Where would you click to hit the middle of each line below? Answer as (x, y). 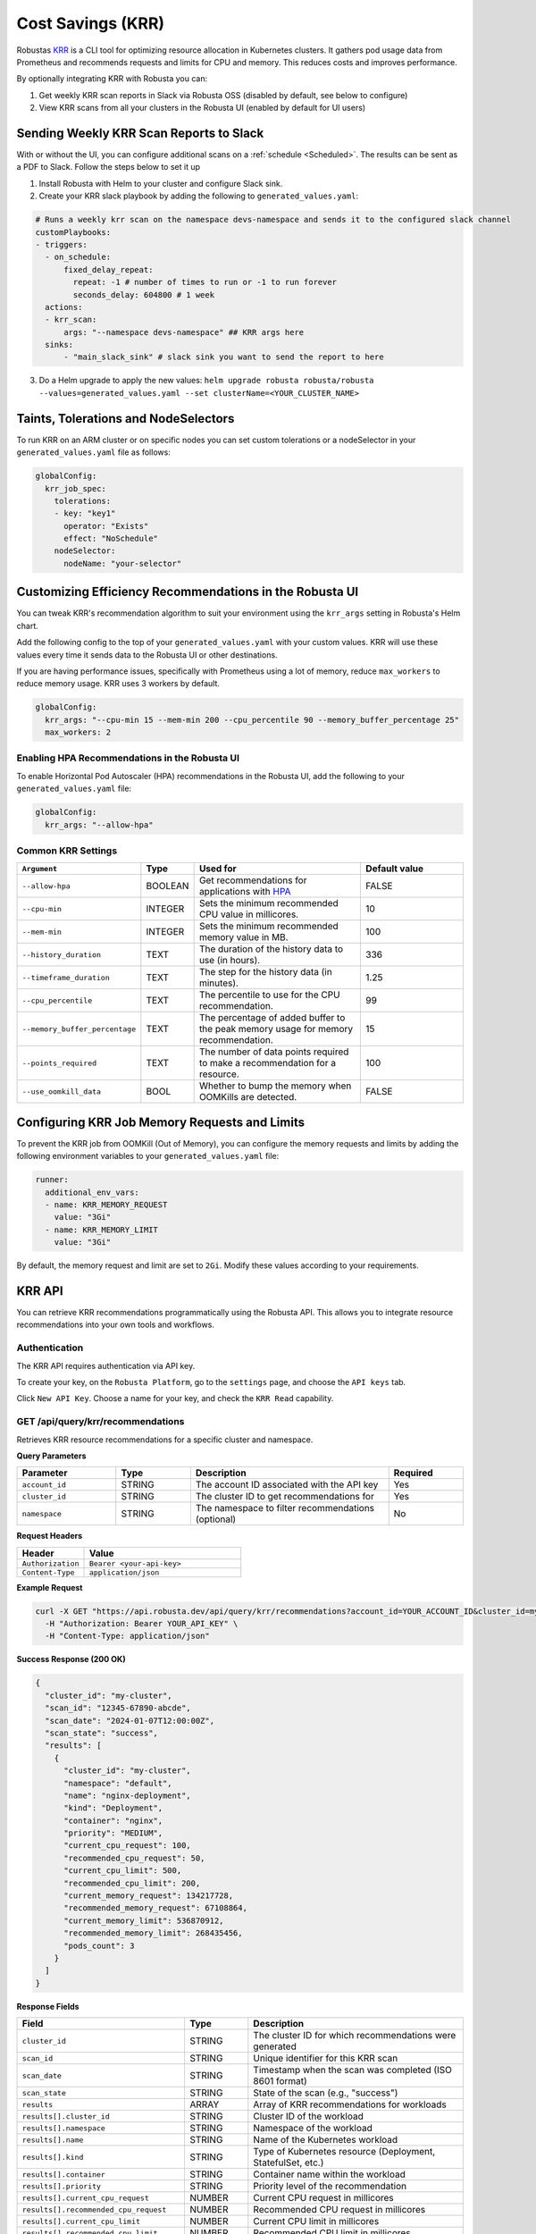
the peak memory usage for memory (276, 1029)
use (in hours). (230, 961)
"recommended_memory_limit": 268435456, (153, 1933)
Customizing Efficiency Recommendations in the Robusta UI (188, 592)
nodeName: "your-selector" (123, 563)
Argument (40, 868)
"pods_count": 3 (99, 1945)
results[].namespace (64, 2128)
